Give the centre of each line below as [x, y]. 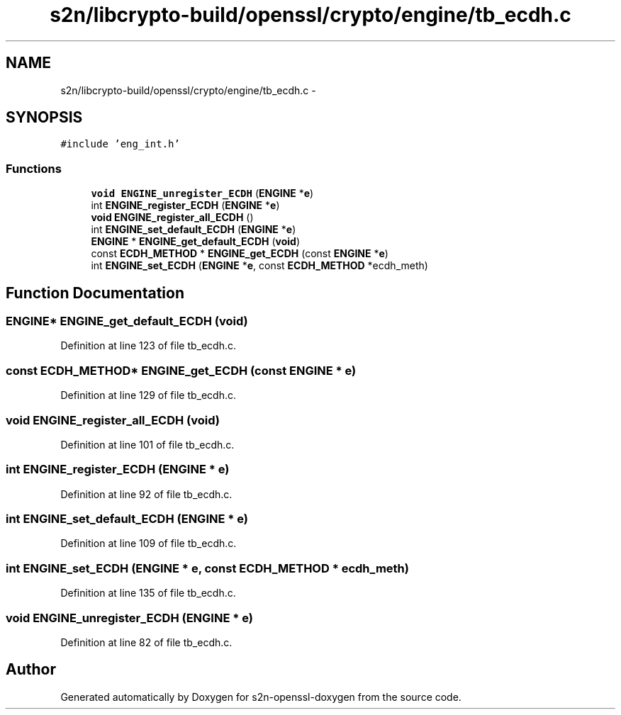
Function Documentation [95, 293]
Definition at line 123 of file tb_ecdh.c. [149, 346]
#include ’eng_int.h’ [120, 144]
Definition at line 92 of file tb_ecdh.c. [146, 494]
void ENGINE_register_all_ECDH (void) [113, 420]
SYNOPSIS [44, 118]
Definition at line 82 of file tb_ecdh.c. [146, 642]
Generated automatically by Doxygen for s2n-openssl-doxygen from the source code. [261, 697]
